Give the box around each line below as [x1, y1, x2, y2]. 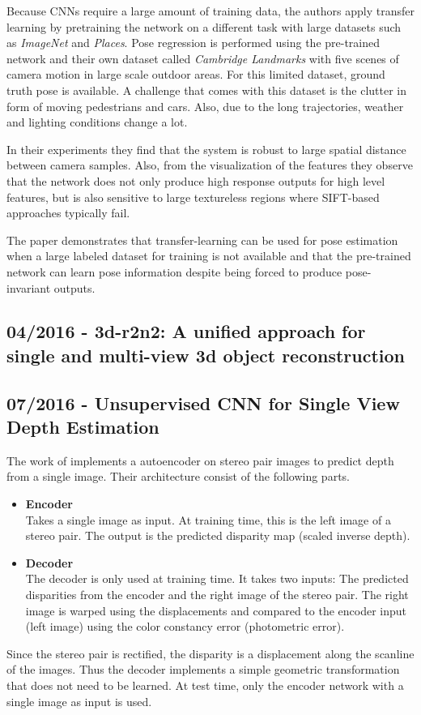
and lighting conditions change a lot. [6, 113, 188, 131]
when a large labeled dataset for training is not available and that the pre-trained [6, 247, 411, 264]
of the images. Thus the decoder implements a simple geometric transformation [6, 661, 400, 678]
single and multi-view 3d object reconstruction [6, 342, 406, 367]
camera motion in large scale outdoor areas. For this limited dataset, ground [6, 66, 385, 83]
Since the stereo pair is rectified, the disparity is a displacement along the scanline [6, 644, 415, 661]
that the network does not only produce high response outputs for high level [6, 172, 385, 189]
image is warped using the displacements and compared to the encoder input [25, 602, 406, 619]
